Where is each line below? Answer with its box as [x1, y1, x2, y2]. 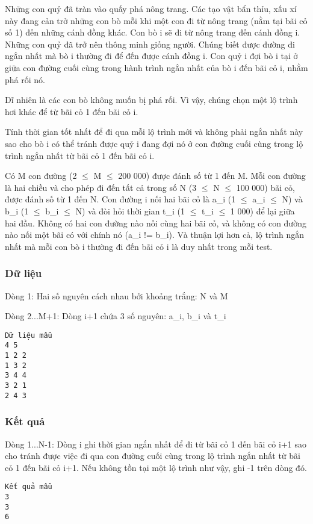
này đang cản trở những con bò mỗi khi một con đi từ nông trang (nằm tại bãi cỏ [5, 14, 308, 27]
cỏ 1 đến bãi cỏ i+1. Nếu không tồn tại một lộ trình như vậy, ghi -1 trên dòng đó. [5, 461, 307, 473]
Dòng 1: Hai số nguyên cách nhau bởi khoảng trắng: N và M [5, 289, 228, 302]
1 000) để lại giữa [230, 204, 295, 217]
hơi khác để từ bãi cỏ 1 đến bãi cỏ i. [5, 105, 138, 117]
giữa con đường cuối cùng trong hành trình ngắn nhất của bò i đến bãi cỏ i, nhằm [5, 61, 308, 73]
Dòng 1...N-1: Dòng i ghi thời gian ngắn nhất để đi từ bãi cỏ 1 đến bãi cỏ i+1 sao [5, 437, 306, 450]
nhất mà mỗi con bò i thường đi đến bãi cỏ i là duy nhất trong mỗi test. [5, 240, 273, 252]
